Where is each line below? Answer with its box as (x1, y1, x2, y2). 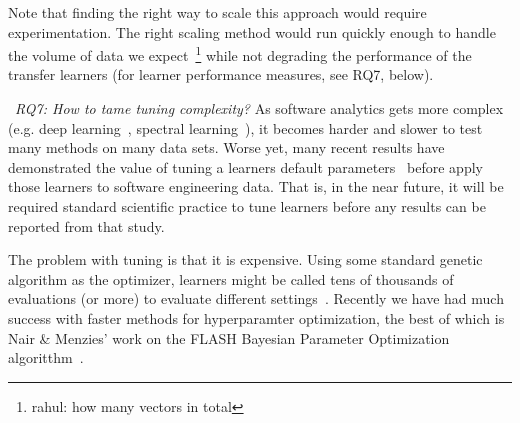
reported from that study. (8, 215, 165, 236)
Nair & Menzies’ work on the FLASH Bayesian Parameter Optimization (8, 327, 450, 348)
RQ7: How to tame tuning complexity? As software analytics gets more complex (15, 98, 504, 119)
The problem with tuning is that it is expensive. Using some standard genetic (8, 249, 483, 270)
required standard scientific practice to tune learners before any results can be (8, 196, 486, 216)
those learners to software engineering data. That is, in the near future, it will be (8, 176, 504, 197)
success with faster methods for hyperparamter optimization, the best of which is (8, 307, 505, 328)
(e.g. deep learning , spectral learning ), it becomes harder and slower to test (8, 117, 483, 138)
